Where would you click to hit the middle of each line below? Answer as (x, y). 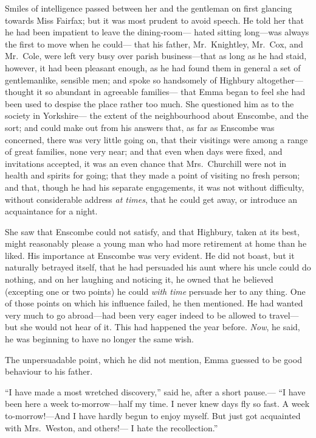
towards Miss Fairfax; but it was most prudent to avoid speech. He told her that (154, 20)
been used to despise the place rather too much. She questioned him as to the (149, 103)
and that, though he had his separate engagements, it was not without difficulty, (155, 187)
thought (19, 92)
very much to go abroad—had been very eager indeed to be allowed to (136, 315)
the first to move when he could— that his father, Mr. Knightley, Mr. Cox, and (154, 44)
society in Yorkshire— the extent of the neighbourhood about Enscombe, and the (157, 115)
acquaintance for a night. (51, 211)
